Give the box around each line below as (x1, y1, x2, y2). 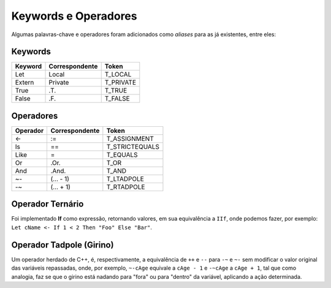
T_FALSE (104, 94, 130, 103)
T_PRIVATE (104, 78, 137, 87)
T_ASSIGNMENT (106, 134, 154, 143)
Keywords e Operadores (11, 9, 137, 23)
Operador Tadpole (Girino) (11, 240, 114, 250)
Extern (15, 78, 34, 87)
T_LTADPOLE (106, 175, 144, 183)
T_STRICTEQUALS (106, 142, 159, 151)
